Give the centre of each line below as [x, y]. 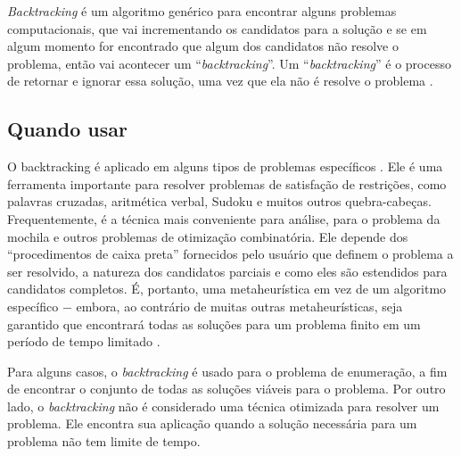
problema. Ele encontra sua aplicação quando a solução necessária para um [212, 423]
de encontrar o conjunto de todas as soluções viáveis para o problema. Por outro [226, 389]
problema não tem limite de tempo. [104, 441]
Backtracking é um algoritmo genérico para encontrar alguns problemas [202, 11]
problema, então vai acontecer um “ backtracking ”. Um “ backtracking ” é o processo [229, 63]
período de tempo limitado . [84, 341]
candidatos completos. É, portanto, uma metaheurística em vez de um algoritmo [227, 289]
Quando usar [67, 129]
